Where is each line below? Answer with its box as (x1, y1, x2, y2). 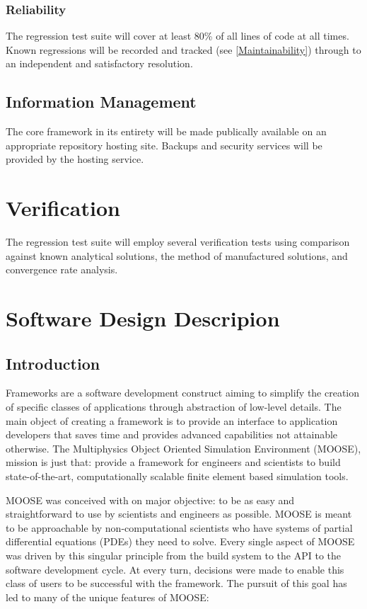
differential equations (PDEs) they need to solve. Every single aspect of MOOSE (6, 534, 355, 549)
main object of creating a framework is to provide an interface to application (6, 413, 338, 428)
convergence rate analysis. (6, 262, 118, 277)
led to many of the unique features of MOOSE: (6, 589, 209, 604)
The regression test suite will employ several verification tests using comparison (6, 234, 350, 249)
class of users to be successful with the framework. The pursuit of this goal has (6, 576, 347, 591)
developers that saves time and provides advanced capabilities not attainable (6, 427, 338, 442)
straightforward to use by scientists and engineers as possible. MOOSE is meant (6, 506, 352, 521)
